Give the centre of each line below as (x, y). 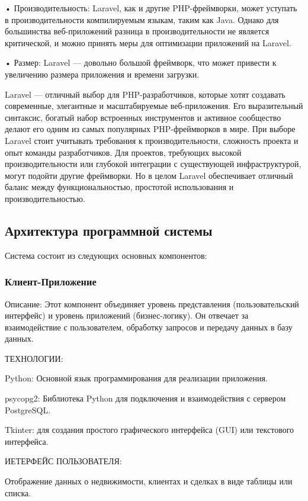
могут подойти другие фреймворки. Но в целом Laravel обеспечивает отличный (149, 175)
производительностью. (45, 198)
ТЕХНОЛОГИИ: (34, 358)
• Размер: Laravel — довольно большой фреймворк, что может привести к (141, 62)
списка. (18, 492)
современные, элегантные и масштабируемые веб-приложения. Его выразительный (154, 106)
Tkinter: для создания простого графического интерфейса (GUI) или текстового (150, 430)
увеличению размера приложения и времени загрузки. (102, 74)
